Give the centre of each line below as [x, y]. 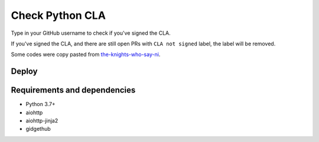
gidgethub [38, 129]
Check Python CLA [58, 15]
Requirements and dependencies [73, 90]
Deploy [24, 72]
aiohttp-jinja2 [42, 121]
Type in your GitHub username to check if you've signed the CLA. [91, 33]
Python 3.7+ [40, 104]
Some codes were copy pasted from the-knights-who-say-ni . [86, 55]
